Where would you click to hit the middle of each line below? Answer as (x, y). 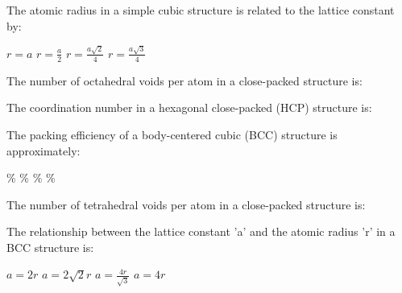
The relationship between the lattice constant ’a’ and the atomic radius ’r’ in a (201, 231)
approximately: (44, 150)
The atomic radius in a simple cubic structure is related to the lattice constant (201, 10)
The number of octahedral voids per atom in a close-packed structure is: (184, 80)
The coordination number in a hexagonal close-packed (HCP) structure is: (189, 107)
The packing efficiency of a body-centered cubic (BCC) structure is (172, 134)
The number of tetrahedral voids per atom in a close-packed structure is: (186, 204)
